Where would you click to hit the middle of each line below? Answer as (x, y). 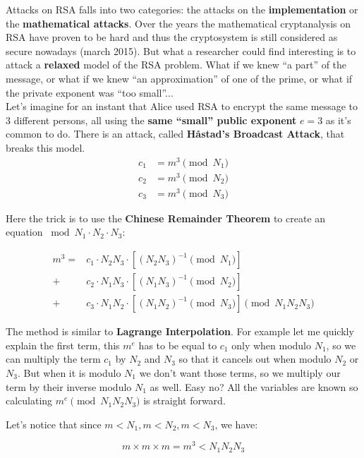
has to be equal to (178, 345)
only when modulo (272, 345)
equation (24, 232)
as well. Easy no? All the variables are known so (254, 386)
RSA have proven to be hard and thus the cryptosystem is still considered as (172, 37)
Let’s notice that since (54, 424)
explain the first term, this (63, 345)
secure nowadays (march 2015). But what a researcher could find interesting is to (181, 50)
